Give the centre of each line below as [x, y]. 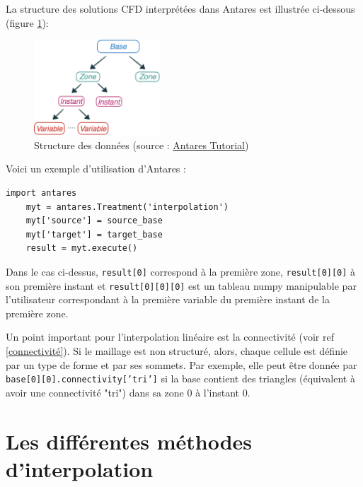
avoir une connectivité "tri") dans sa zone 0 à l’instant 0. [128, 392]
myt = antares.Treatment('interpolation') [127, 207]
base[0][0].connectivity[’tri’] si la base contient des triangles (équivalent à [180, 379]
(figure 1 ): [27, 22]
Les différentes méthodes [129, 441]
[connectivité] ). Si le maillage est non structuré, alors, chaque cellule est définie [177, 351]
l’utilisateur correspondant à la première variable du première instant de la [168, 299]
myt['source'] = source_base [94, 221]
